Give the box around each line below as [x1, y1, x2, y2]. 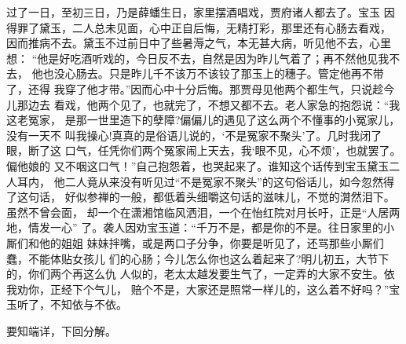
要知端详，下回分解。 [6, 322, 116, 339]
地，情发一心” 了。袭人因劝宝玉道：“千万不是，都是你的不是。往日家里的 [6, 219, 383, 236]
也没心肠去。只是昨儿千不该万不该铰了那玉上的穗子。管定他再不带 [42, 65, 384, 82]
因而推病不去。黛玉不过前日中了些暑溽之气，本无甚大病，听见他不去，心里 [6, 35, 391, 51]
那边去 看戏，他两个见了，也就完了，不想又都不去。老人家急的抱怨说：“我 [16, 96, 401, 112]
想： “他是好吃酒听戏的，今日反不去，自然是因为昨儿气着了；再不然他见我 [6, 49, 390, 66]
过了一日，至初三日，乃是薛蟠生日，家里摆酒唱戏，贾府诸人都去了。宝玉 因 [6, 4, 395, 20]
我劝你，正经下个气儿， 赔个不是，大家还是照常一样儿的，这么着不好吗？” [6, 280, 390, 297]
